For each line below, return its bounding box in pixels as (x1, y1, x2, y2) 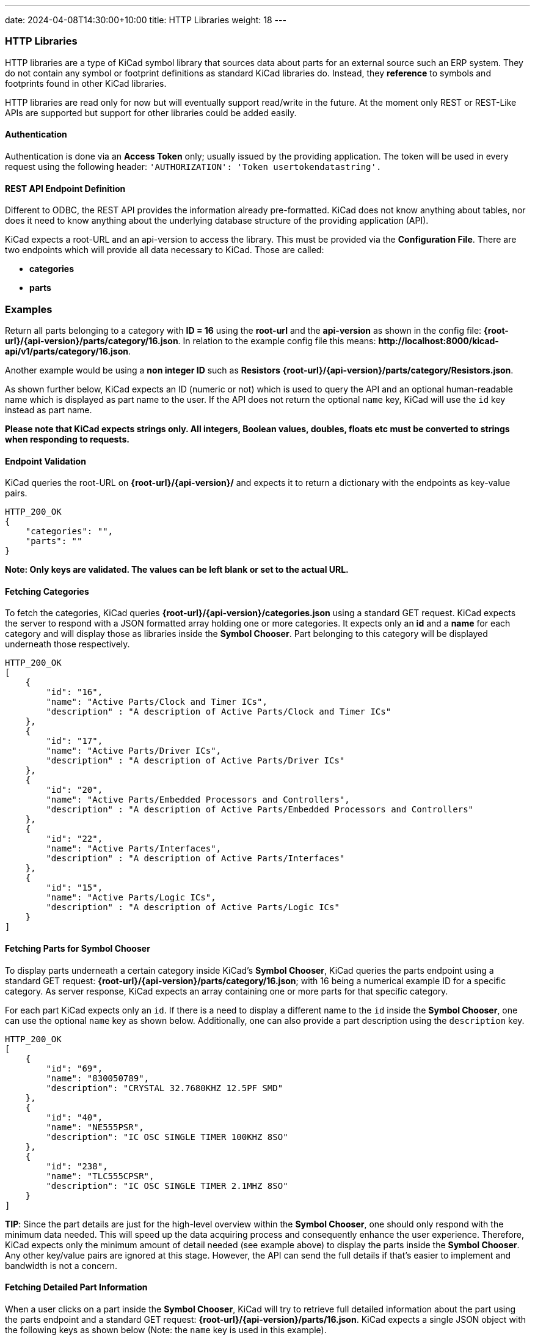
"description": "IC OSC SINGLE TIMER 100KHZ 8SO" (46, 1131, 288, 1142)
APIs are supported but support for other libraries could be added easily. (5, 107, 297, 118)
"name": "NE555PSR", (46, 1122, 144, 1132)
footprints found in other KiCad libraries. (5, 78, 167, 89)
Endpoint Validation (5, 455, 86, 466)
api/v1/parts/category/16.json (5, 345, 128, 356)
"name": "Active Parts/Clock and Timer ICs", (46, 697, 267, 707)
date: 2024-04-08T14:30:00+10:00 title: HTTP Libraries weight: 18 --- (5, 15, 286, 25)
